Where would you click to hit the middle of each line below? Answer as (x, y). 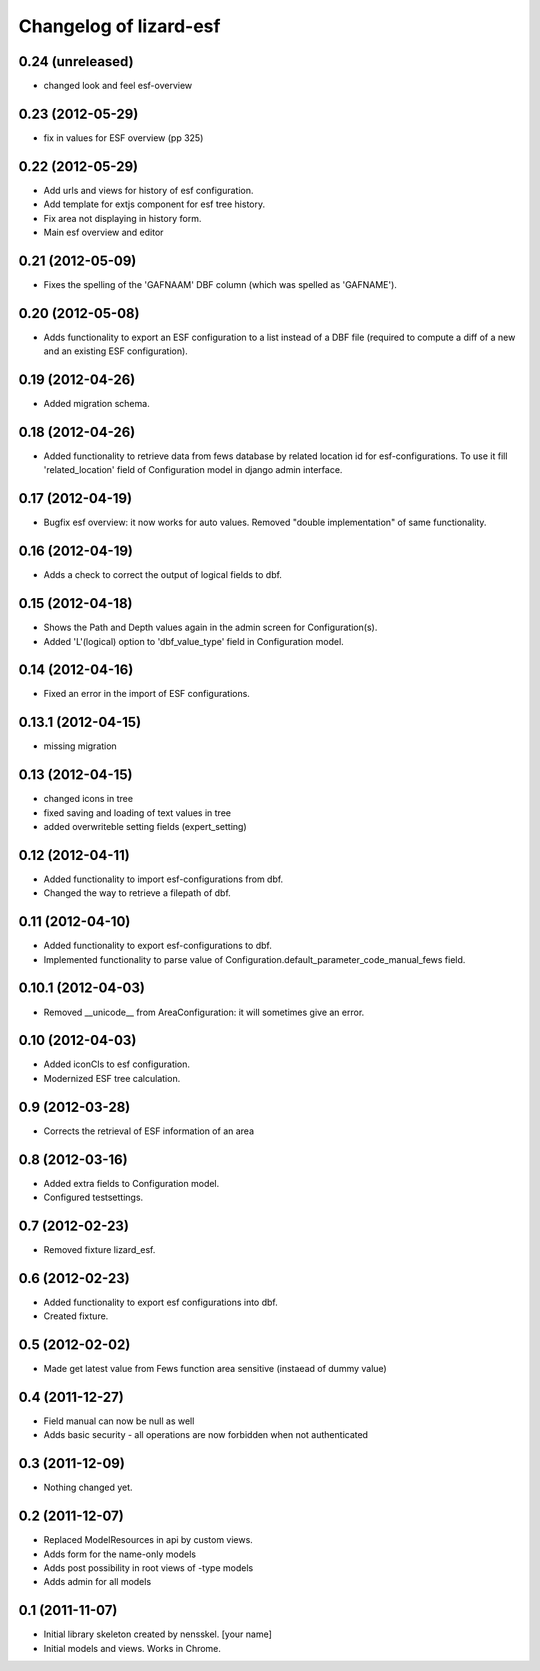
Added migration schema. (96, 404)
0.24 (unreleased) (76, 61)
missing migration (80, 746)
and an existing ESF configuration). (116, 351)
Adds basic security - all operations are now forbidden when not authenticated (206, 1435)
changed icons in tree (88, 799)
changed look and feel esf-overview (118, 86)
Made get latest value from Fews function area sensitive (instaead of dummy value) (215, 1369)
